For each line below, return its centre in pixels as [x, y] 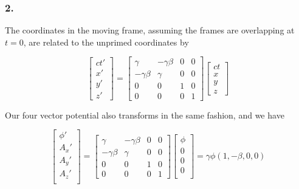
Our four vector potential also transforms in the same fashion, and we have [145, 115]
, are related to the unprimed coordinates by [106, 42]
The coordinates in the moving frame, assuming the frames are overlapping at [150, 30]
